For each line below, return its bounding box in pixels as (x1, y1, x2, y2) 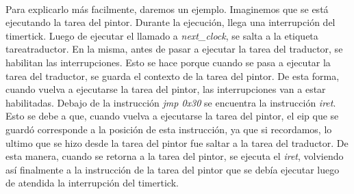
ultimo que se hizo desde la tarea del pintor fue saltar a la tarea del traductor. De (5, 135, 349, 150)
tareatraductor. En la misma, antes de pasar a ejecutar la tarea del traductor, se (5, 42, 343, 56)
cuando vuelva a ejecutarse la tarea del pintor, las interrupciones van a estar (5, 82, 326, 96)
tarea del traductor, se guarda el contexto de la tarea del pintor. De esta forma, (5, 68, 340, 83)
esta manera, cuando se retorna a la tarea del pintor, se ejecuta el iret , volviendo (5, 149, 344, 163)
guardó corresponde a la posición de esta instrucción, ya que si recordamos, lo (5, 122, 332, 136)
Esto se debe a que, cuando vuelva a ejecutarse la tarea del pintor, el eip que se (5, 109, 339, 123)
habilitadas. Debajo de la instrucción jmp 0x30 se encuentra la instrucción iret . (5, 95, 336, 109)
